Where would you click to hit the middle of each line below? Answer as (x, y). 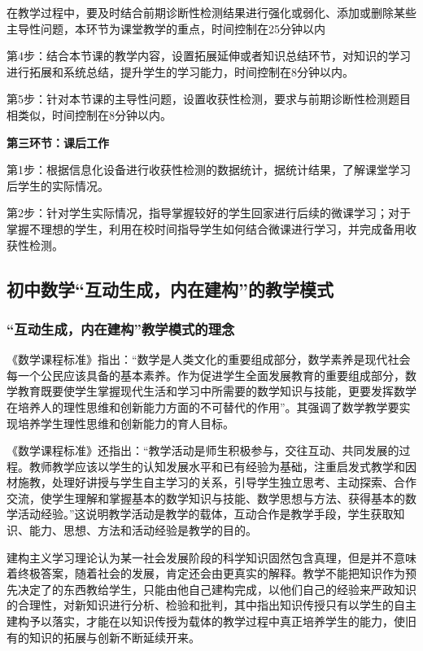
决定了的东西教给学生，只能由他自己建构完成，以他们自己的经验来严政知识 (217, 589)
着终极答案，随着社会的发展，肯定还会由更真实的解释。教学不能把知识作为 (206, 573)
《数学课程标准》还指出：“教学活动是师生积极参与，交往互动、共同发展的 (203, 450)
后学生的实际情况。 (58, 185)
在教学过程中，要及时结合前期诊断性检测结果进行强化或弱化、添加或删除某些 (211, 12)
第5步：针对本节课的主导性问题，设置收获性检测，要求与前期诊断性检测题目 (209, 99)
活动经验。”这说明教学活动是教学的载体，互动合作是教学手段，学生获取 (205, 514)
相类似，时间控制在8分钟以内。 (89, 114)
